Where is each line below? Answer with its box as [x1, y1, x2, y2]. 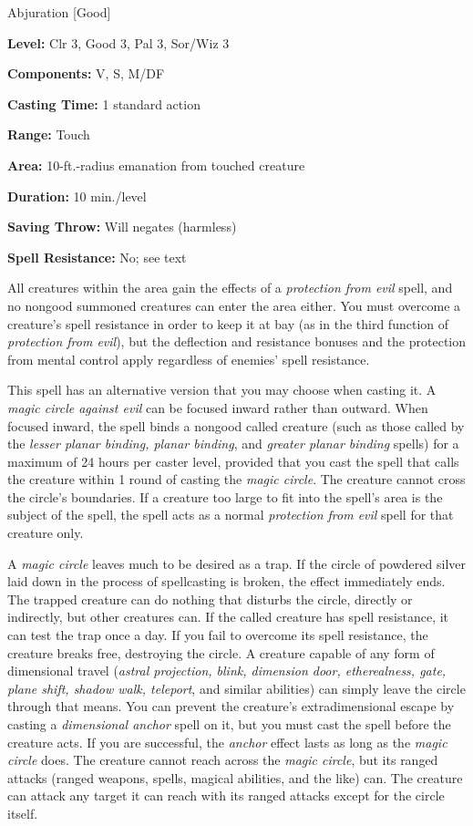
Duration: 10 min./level [7, 186, 147, 205]
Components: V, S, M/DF [7, 64, 165, 83]
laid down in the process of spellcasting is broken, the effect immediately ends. [7, 572, 446, 591]
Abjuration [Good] [7, 3, 111, 21]
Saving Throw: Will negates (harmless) [7, 217, 237, 236]
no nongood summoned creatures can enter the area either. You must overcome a [7, 295, 461, 315]
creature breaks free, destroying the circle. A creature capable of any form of [7, 643, 435, 662]
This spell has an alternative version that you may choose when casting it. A [7, 380, 437, 399]
